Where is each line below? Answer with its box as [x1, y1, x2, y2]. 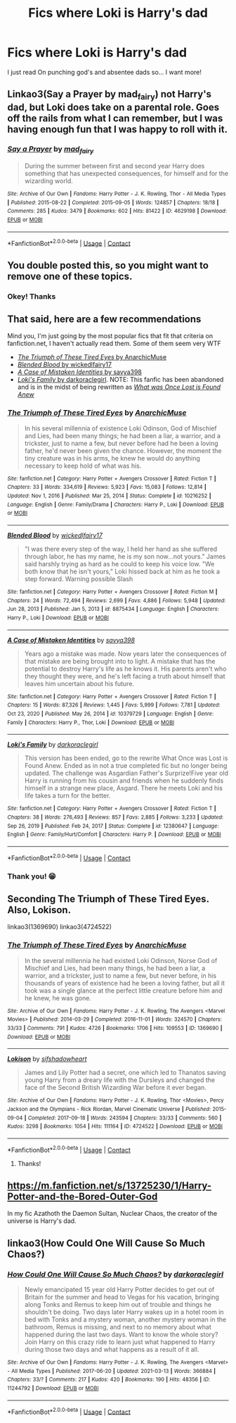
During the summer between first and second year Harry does [24, 162, 205, 170]
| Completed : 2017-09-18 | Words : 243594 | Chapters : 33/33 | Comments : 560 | [24, 1114, 222, 1121]
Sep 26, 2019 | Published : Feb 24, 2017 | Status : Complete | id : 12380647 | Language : [7, 822, 219, 829]
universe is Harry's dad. [7, 1217, 77, 1225]
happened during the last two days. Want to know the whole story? [24, 1330, 218, 1339]
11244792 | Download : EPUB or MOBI [7, 1385, 99, 1392]
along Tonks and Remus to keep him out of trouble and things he [24, 1300, 212, 1309]
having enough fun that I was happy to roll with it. [7, 123, 228, 135]
